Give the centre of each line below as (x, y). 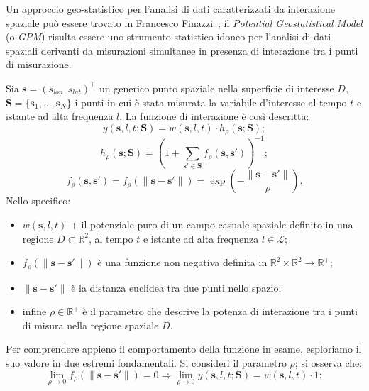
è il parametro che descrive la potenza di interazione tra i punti (220, 311)
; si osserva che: (329, 363)
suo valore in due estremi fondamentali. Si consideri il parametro (146, 363)
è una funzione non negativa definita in (182, 262)
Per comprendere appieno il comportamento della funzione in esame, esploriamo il (184, 349)
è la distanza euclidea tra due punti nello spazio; (176, 287)
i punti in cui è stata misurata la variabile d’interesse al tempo (211, 102)
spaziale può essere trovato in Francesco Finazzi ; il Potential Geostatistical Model (184, 22)
